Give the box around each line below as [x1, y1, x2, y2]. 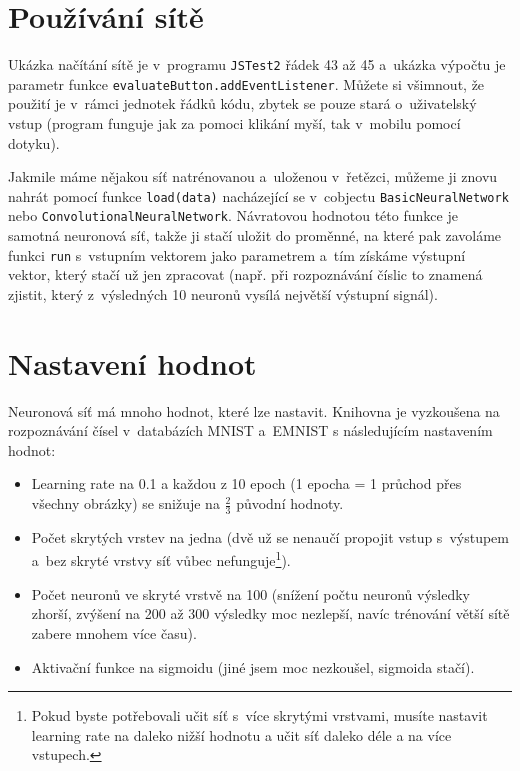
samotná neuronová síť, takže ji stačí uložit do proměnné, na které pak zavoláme [8, 225, 502, 246]
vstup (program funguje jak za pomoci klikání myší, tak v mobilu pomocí [8, 113, 461, 134]
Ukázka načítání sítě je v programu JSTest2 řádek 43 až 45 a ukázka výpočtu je [8, 54, 506, 75]
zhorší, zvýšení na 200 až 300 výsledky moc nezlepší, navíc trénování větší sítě [31, 603, 510, 624]
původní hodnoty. [236, 493, 344, 514]
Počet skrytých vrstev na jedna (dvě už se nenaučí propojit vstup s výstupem [31, 526, 509, 547]
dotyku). [8, 132, 60, 153]
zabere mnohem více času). [31, 622, 197, 643]
